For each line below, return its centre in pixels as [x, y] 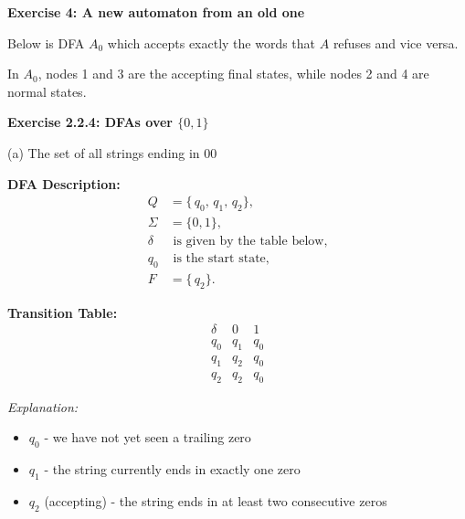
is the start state [219, 259]
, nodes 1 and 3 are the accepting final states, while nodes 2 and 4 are [233, 74]
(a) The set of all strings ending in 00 [112, 152]
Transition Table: [63, 312]
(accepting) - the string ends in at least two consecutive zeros [216, 501]
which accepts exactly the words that [211, 42]
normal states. [47, 91]
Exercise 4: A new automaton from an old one [156, 12]
